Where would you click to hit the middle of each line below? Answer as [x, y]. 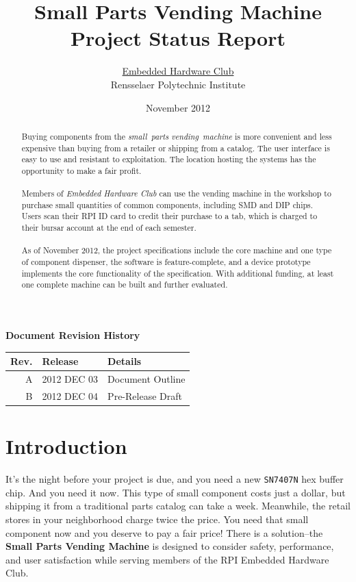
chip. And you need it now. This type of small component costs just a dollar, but [176, 492]
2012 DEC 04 [70, 395]
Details [125, 361]
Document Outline [147, 379]
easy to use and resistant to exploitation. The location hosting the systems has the [169, 159]
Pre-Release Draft [145, 395]
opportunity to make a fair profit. [81, 170]
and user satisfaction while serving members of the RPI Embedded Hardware [167, 559]
